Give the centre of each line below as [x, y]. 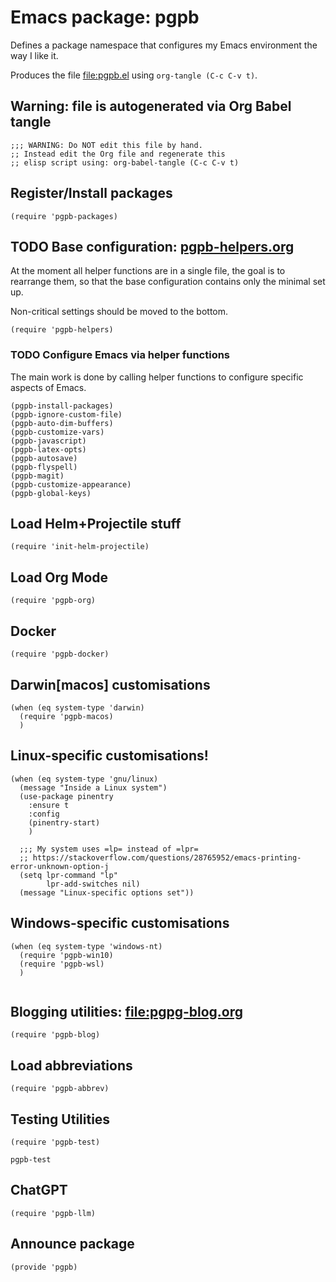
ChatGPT [39, 1190]
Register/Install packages [91, 193]
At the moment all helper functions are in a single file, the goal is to [148, 271]
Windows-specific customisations [120, 923]
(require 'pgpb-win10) [66, 955]
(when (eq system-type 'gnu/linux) [84, 779]
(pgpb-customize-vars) [57, 432]
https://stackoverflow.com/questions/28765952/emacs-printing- [167, 857]
